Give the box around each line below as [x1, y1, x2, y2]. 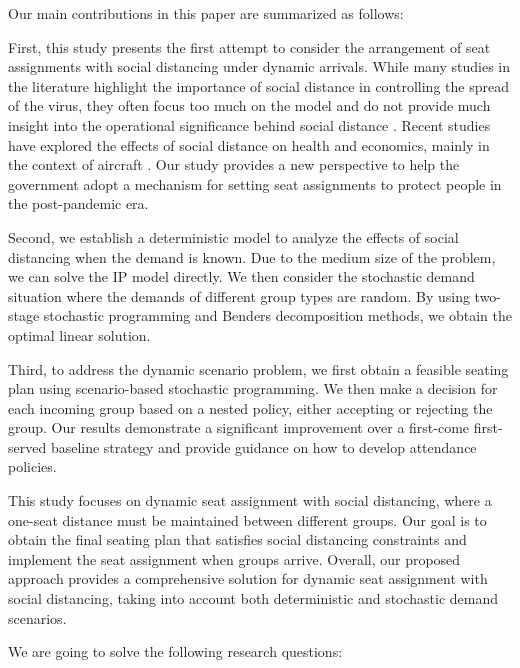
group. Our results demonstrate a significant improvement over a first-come [8, 417, 470, 438]
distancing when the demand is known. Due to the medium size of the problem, [8, 246, 496, 267]
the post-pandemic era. [8, 193, 149, 214]
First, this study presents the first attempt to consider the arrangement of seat [8, 36, 491, 57]
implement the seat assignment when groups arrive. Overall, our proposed [8, 548, 461, 569]
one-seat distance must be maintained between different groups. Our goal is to [8, 509, 487, 530]
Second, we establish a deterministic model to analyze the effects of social [8, 226, 459, 247]
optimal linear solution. [8, 324, 151, 345]
